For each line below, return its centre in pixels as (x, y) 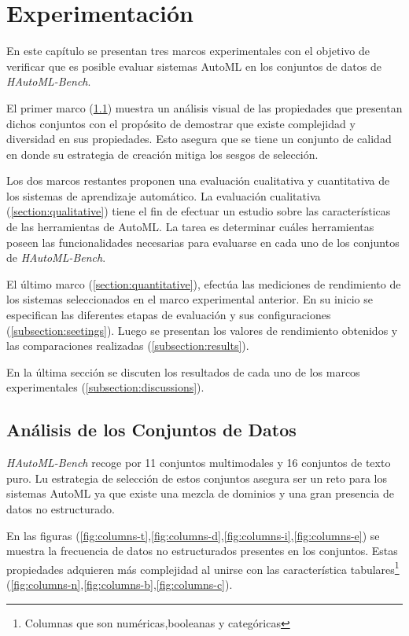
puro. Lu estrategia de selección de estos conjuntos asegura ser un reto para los (197, 478)
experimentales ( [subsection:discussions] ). (105, 387)
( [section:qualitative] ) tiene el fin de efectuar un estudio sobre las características (199, 211)
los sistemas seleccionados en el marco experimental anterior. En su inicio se (190, 299)
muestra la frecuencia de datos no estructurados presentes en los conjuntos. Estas (202, 551)
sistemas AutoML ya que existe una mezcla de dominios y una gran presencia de (201, 493)
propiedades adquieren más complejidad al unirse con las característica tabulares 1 (203, 568)
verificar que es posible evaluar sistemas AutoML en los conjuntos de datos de (194, 66)
